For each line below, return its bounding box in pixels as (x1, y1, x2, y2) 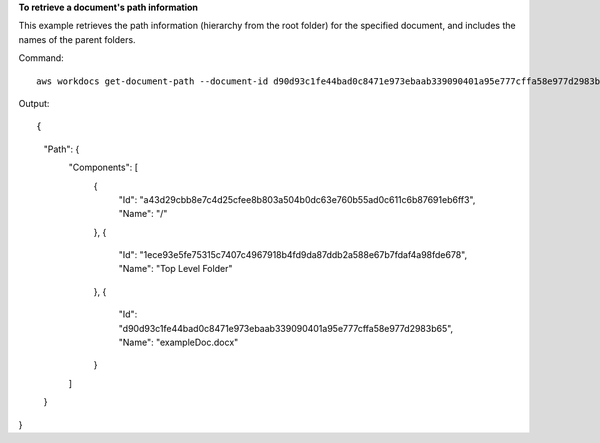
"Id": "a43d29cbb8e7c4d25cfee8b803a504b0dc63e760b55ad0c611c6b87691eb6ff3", (118, 193, 476, 205)
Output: (18, 97, 50, 109)
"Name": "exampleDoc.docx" (118, 336, 239, 349)
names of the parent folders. (18, 33, 136, 45)
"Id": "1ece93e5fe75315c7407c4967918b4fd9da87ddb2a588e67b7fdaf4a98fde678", (118, 249, 468, 261)
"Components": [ (68, 161, 139, 174)
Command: (18, 52, 64, 64)
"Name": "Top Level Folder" (118, 263, 233, 275)
